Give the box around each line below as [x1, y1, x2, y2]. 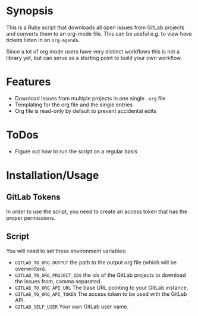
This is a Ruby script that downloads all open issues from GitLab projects [6, 24, 185, 31]
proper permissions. [6, 214, 56, 221]
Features [6, 75, 51, 89]
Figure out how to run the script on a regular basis [14, 147, 138, 155]
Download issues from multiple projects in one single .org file [14, 94, 166, 102]
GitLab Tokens [6, 192, 61, 203]
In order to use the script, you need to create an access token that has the [6, 208, 188, 215]
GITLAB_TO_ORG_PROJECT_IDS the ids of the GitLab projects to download [14, 271, 186, 279]
